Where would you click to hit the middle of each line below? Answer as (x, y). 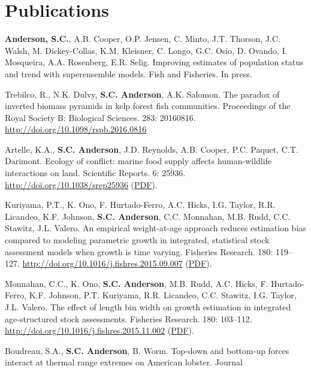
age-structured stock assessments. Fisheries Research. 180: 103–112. (129, 318)
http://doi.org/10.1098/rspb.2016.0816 (76, 129)
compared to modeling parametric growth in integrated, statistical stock (137, 240)
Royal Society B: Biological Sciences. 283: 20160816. (100, 117)
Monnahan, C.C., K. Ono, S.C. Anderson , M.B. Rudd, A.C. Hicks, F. (137, 283)
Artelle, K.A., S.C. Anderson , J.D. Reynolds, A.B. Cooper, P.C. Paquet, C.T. (152, 149)
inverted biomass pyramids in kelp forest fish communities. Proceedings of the (148, 106)
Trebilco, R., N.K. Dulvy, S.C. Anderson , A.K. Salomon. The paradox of (142, 94)
